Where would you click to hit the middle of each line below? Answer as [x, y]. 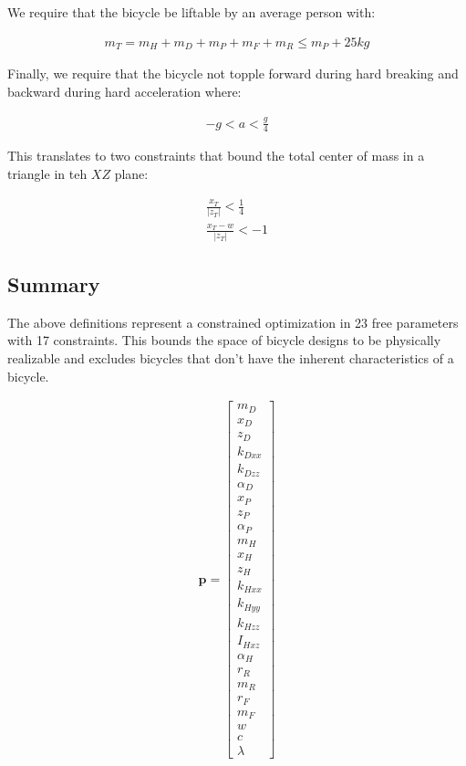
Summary [54, 283]
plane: [131, 174]
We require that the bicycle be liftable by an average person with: [192, 12]
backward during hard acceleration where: [124, 91]
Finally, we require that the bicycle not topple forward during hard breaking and [233, 73]
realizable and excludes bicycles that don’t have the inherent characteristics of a [231, 357]
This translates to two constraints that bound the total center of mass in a [216, 156]
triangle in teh [47, 174]
